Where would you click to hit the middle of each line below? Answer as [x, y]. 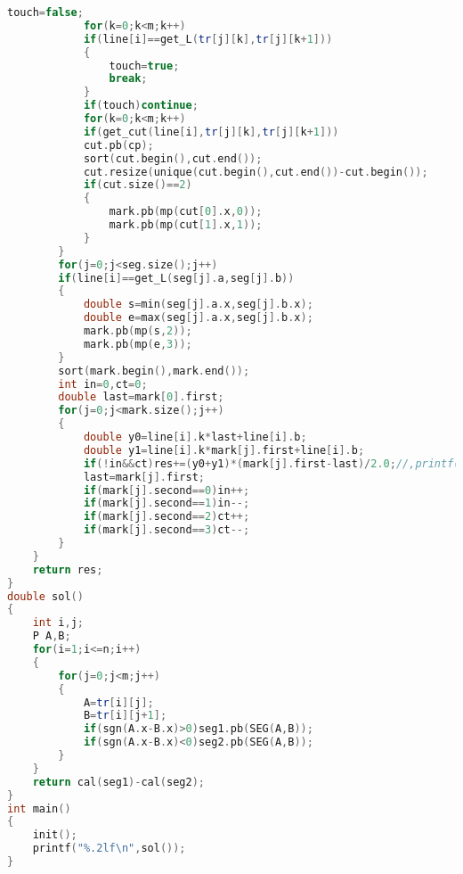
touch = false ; [45, 12]
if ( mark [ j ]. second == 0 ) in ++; [167, 490]
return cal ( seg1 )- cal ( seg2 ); [118, 782]
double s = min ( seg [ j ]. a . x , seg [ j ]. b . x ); [198, 305]
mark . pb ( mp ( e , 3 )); [138, 344]
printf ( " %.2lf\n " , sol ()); [109, 849]
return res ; [68, 569]
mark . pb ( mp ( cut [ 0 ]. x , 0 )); [186, 212]
